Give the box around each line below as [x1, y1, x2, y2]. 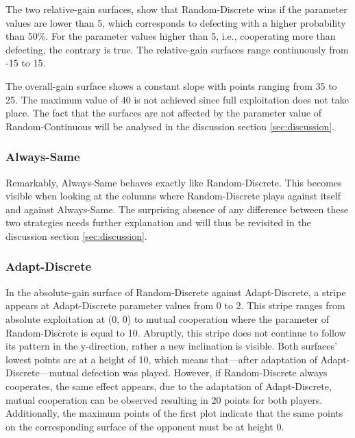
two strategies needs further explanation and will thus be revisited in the [5, 215, 311, 230]
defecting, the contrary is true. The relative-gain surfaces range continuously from [5, 42, 349, 56]
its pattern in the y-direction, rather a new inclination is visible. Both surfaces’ [5, 339, 337, 353]
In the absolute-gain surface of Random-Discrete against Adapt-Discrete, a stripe [5, 284, 346, 299]
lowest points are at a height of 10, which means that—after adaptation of [5, 352, 317, 366]
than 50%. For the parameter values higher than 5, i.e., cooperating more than [5, 29, 336, 43]
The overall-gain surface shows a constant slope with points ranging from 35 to [5, 78, 337, 93]
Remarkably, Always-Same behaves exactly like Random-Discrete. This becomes [5, 175, 342, 189]
